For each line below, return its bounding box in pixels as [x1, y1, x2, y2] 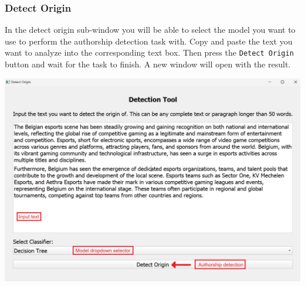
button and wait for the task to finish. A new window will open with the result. [5, 58, 291, 70]
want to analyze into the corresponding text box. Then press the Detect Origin [5, 46, 294, 59]
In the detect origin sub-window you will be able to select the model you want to [5, 23, 296, 36]
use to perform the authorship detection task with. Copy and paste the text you [5, 35, 293, 47]
